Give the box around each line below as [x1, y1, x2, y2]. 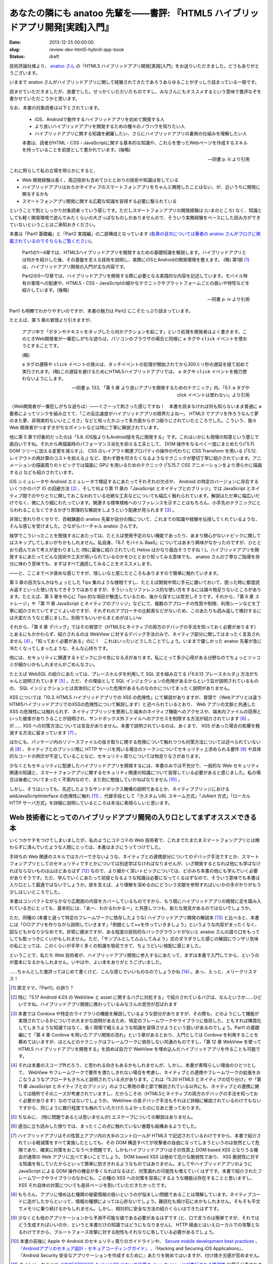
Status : [9, 54, 25, 60]
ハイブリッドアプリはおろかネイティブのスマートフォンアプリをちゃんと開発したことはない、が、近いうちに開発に [22, 184, 260, 190]
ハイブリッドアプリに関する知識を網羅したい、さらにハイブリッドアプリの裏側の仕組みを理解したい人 [34, 130, 247, 137]
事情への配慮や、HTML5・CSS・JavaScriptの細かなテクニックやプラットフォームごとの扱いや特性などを [30, 280, 250, 286]
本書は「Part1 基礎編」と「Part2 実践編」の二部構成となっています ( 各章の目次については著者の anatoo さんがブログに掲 [9, 231, 261, 237]
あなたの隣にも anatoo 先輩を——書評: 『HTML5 [9, 8, 213, 19]
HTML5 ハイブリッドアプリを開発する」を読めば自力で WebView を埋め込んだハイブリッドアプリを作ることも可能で [18, 1046, 260, 1052]
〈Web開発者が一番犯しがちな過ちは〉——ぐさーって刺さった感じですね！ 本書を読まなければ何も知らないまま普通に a [9, 403, 262, 410]
